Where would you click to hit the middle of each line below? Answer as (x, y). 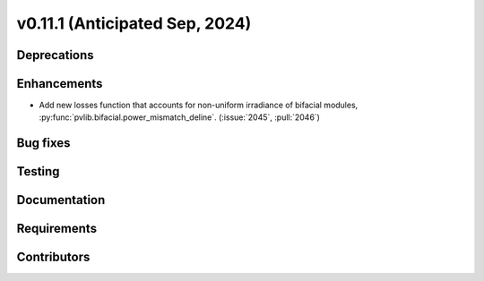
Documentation (61, 200)
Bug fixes (43, 143)
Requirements (57, 229)
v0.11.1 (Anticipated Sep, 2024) (134, 23)
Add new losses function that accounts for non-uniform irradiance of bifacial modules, (199, 105)
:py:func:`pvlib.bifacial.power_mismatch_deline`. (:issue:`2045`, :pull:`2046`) (179, 117)
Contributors (53, 257)
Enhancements (60, 84)
